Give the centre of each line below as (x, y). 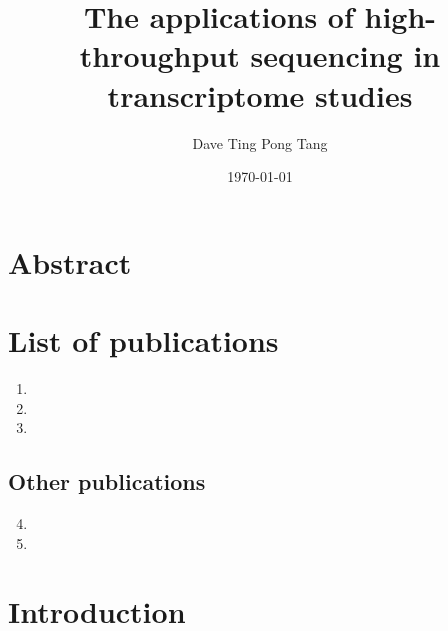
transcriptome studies (260, 94)
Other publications (107, 481)
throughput (159, 55)
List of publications (143, 340)
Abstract (70, 261)
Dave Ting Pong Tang (260, 142)
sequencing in (345, 55)
